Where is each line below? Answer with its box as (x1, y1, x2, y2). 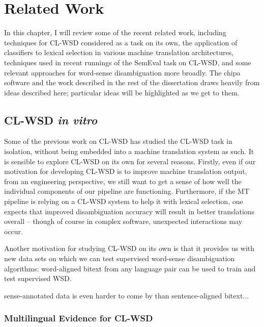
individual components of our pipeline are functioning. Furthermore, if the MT (4, 186, 250, 196)
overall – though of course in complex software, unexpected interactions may (4, 216, 243, 227)
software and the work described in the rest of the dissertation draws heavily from (4, 77, 260, 88)
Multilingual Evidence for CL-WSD (4, 312, 153, 324)
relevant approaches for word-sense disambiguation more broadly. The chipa (4, 67, 241, 78)
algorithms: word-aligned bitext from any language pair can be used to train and (4, 263, 256, 273)
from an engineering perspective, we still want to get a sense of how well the (4, 175, 242, 186)
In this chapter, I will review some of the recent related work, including (4, 27, 226, 38)
